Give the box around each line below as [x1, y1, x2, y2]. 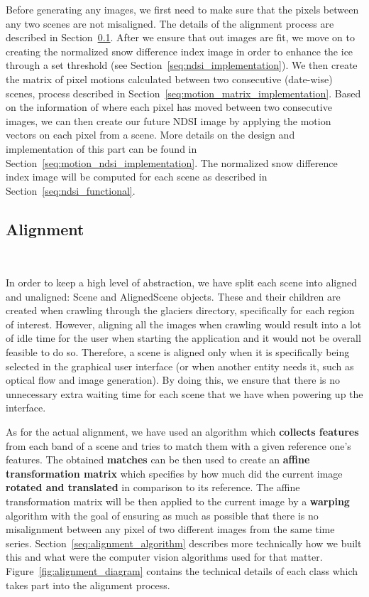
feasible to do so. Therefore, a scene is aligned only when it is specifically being [6, 345, 350, 360]
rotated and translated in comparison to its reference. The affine [6, 480, 300, 495]
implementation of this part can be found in [6, 141, 197, 156]
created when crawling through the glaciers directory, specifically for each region [6, 303, 355, 318]
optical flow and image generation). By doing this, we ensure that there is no [6, 372, 341, 387]
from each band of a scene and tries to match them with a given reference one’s [6, 438, 351, 453]
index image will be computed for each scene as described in [6, 169, 268, 184]
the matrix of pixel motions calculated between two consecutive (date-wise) [6, 71, 333, 86]
